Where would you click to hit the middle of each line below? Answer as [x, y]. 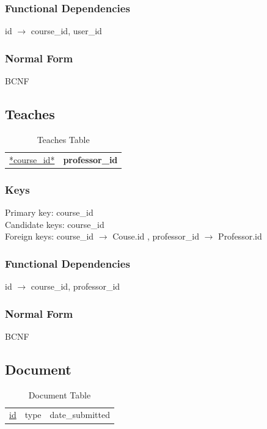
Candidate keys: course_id [55, 224]
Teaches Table [63, 139]
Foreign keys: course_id [49, 236]
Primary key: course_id [49, 212]
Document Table [60, 394]
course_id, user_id [66, 31]
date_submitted [80, 415]
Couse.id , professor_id [156, 236]
